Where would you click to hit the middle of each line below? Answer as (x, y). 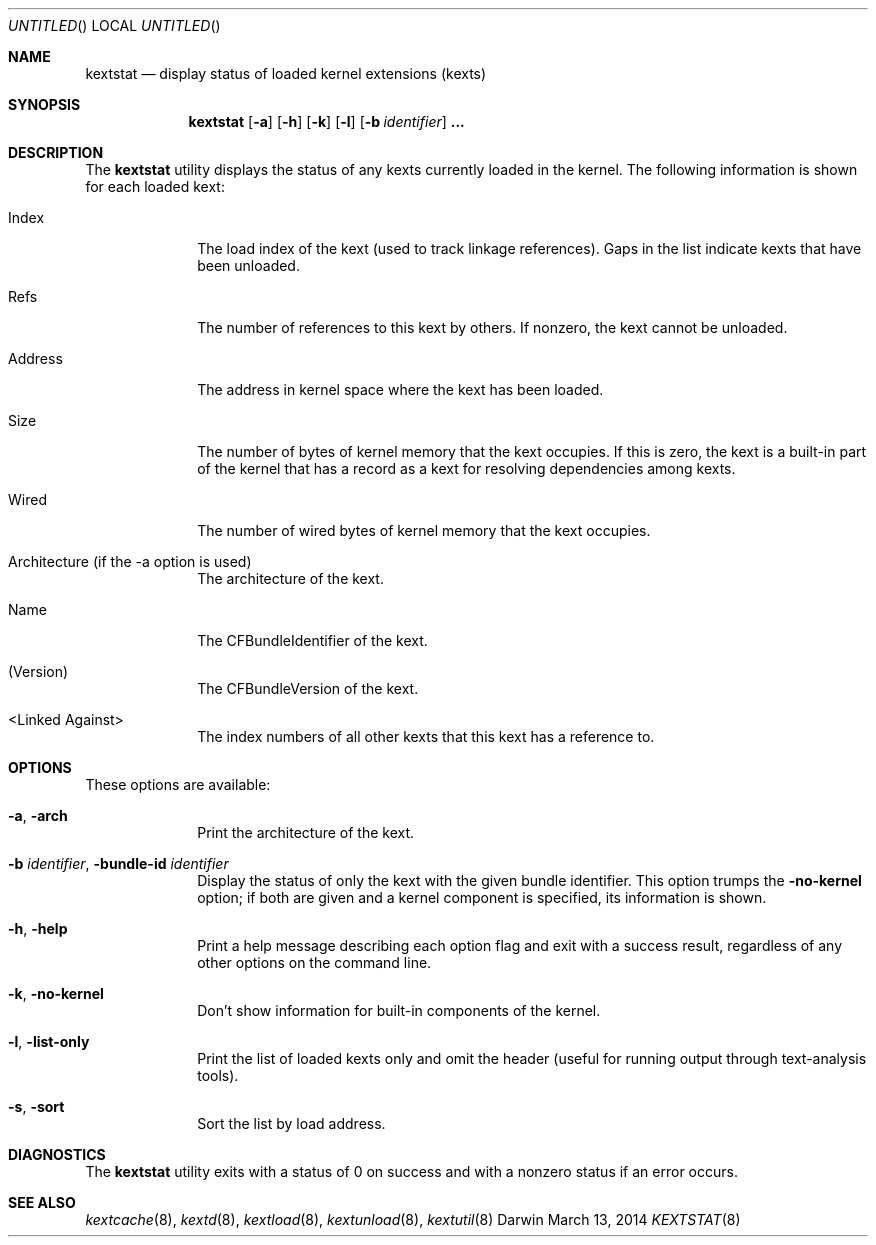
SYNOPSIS (44, 104)
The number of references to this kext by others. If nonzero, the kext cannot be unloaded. (492, 327)
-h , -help (38, 928)
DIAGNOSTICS (57, 1154)
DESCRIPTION (56, 152)
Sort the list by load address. (291, 1123)
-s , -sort (36, 1106)
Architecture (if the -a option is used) (130, 561)
